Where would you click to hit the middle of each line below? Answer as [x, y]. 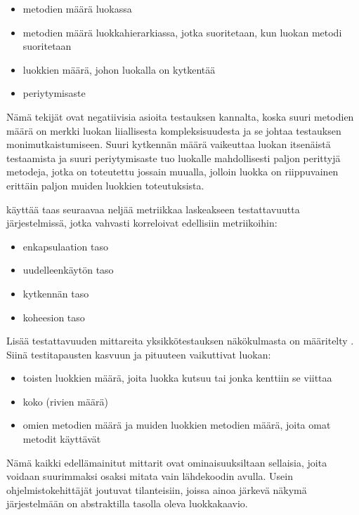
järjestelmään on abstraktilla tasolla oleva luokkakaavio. [127, 503]
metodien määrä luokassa [77, 8]
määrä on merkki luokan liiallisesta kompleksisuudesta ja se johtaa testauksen [174, 130]
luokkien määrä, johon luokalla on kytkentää [119, 69]
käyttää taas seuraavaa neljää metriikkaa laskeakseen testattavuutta [153, 209]
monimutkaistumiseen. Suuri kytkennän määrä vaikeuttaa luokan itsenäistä [169, 144]
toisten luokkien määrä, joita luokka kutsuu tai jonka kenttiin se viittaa [177, 378]
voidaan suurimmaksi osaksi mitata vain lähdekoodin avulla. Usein [150, 476]
